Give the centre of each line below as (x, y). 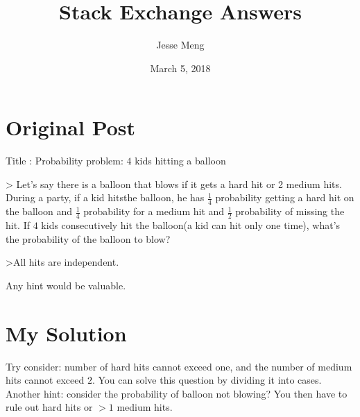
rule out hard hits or (49, 407)
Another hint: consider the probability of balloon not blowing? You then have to (177, 393)
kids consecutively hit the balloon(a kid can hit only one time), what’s (191, 225)
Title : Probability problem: (65, 161)
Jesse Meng (180, 45)
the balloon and (39, 211)
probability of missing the (290, 211)
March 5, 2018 (180, 68)
